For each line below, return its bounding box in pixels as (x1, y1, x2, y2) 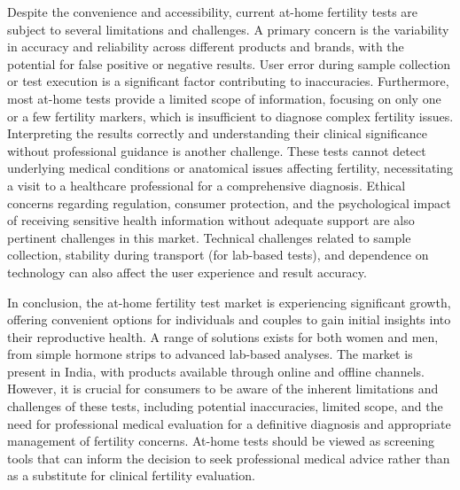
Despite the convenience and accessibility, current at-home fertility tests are (7, 3, 418, 20)
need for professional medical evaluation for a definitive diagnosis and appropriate (7, 414, 451, 432)
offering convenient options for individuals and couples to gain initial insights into (7, 310, 451, 329)
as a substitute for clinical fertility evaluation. (7, 466, 255, 485)
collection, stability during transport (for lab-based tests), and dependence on (7, 245, 429, 264)
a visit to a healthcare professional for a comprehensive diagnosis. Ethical (7, 175, 406, 194)
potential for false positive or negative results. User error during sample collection (7, 54, 451, 73)
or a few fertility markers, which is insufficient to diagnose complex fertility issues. (7, 106, 454, 125)
